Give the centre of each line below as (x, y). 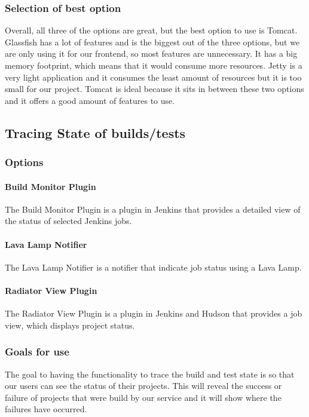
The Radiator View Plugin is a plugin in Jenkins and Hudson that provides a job (154, 313)
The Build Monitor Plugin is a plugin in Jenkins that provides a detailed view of (153, 209)
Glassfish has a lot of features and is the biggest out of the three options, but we (152, 42)
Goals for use (37, 352)
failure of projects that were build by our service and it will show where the (143, 397)
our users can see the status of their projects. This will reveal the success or (143, 386)
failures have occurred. (46, 409)
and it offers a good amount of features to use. (90, 100)
